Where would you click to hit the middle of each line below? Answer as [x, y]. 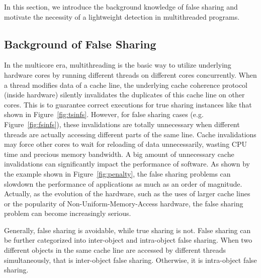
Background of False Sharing [80, 44]
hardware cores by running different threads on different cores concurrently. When [130, 74]
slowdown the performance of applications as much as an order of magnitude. [123, 183]
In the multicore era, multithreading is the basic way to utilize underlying [118, 65]
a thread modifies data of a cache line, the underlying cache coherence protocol [126, 85]
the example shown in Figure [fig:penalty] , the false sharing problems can [117, 173]
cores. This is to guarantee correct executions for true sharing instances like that [128, 104]
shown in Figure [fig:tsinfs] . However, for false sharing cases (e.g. [104, 114]
